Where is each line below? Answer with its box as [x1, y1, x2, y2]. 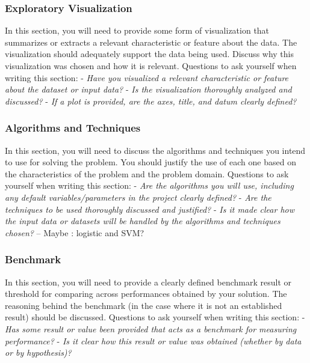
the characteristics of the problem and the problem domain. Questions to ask [5, 167, 289, 180]
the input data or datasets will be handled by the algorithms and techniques [5, 215, 281, 227]
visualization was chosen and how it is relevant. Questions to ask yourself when [5, 59, 297, 72]
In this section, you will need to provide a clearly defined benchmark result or [5, 275, 292, 288]
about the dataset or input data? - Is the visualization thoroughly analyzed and [5, 83, 292, 96]
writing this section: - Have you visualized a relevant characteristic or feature [5, 71, 289, 84]
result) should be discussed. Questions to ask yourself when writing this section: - [5, 311, 305, 323]
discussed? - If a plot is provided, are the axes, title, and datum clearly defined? [5, 94, 297, 107]
